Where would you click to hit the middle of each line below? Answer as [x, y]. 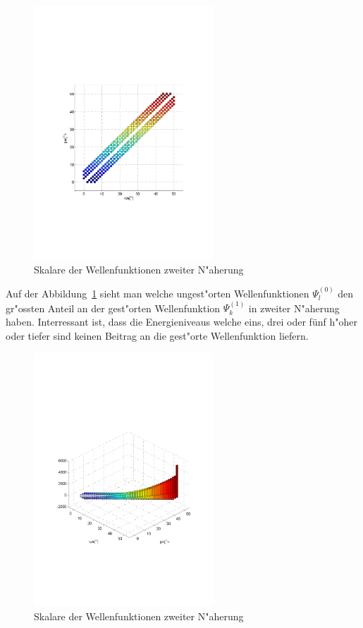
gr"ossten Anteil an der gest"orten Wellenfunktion [113, 308]
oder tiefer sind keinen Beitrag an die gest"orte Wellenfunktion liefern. [157, 335]
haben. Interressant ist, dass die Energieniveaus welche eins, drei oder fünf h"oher [181, 321]
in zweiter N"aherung [294, 308]
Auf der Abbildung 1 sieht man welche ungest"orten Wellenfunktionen [158, 293]
